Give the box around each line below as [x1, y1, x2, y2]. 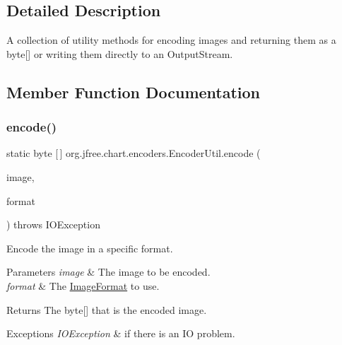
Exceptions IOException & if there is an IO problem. [6, 326, 235, 341]
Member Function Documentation [6, 81, 261, 103]
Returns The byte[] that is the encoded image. [6, 302, 207, 317]
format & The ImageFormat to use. [6, 278, 160, 293]
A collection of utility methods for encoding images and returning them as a [6, 33, 336, 47]
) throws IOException [6, 217, 100, 232]
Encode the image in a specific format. [6, 240, 173, 255]
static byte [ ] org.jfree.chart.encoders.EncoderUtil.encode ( [6, 146, 261, 160]
